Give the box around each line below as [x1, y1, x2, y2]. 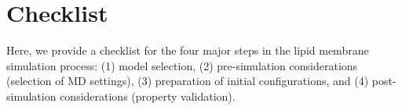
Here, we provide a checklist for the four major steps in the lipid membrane [6, 42, 369, 59]
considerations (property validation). [60, 87, 236, 104]
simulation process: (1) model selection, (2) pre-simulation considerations [6, 57, 358, 73]
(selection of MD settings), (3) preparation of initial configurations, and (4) [6, 73, 369, 89]
